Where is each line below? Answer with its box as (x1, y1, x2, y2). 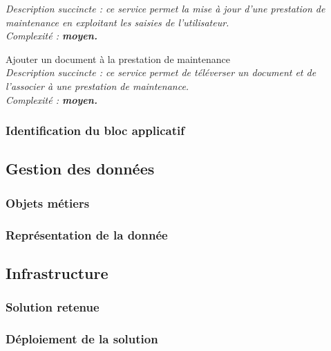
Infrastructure (6, 262, 108, 283)
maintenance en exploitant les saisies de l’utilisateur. (6, 15, 229, 29)
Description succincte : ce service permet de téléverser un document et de (6, 65, 316, 80)
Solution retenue (6, 298, 100, 316)
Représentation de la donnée (6, 226, 168, 243)
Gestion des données (6, 158, 155, 179)
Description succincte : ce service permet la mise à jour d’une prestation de (6, 1, 325, 15)
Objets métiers (6, 194, 90, 211)
